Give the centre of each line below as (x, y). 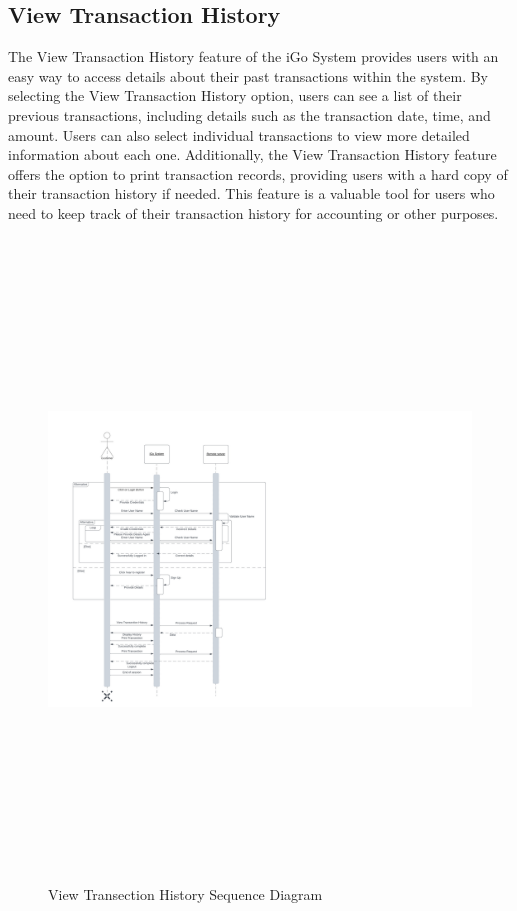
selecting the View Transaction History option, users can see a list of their (235, 95)
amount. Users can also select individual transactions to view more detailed (239, 134)
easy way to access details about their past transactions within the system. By (248, 75)
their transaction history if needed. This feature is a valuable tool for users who (251, 193)
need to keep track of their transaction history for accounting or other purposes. (253, 212)
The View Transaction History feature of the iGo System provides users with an (253, 56)
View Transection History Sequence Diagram (185, 893)
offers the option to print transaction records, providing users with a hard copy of (258, 173)
